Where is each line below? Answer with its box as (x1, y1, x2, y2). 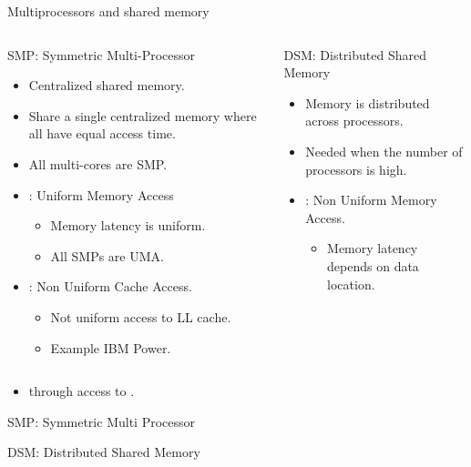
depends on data (327, 256, 419, 275)
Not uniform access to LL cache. (50, 307, 231, 326)
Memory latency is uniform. (50, 216, 206, 235)
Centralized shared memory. (28, 76, 185, 95)
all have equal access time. (28, 124, 176, 143)
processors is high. (305, 159, 407, 178)
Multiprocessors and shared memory (7, 2, 210, 20)
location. (327, 274, 375, 293)
